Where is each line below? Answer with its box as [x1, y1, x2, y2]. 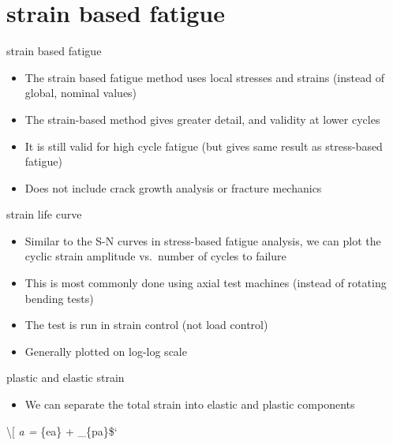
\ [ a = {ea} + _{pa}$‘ [6, 422, 118, 439]
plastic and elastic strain [6, 369, 125, 386]
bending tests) [24, 290, 94, 306]
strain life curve [6, 206, 82, 222]
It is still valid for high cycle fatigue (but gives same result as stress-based [24, 137, 383, 154]
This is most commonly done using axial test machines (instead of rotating [24, 275, 387, 291]
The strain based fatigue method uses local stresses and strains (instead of [24, 69, 384, 85]
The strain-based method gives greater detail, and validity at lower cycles [24, 110, 380, 127]
